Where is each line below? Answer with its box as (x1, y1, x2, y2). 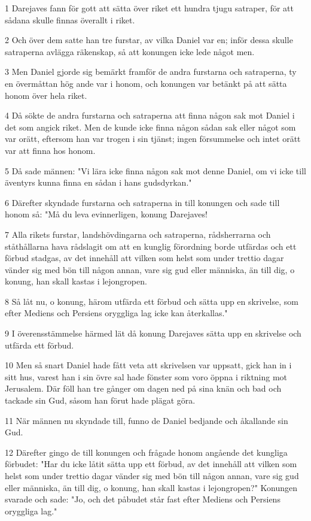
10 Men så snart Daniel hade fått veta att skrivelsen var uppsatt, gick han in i (5, 359, 292, 371)
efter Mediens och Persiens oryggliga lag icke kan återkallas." (5, 307, 228, 319)
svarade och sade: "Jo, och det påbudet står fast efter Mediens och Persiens (5, 493, 280, 505)
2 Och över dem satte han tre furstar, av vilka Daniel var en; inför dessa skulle (5, 34, 293, 46)
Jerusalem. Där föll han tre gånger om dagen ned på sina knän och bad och (5, 382, 282, 395)
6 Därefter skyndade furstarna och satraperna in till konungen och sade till (5, 196, 280, 208)
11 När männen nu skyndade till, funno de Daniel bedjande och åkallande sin (5, 414, 288, 426)
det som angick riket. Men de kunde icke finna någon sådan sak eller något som (5, 120, 296, 133)
